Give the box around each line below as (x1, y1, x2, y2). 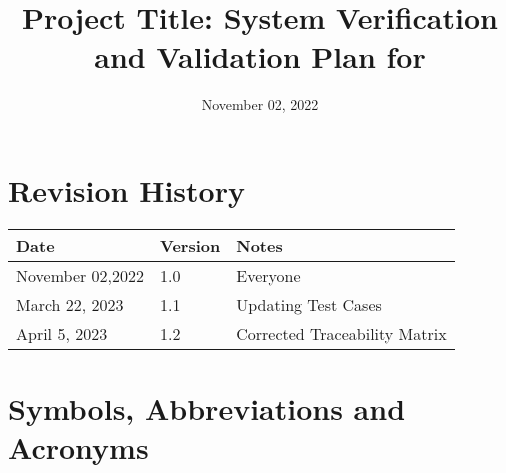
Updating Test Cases (236, 292, 382, 316)
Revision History (8, 169, 245, 210)
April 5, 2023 (16, 321, 108, 345)
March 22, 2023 (16, 292, 124, 316)
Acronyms (8, 427, 149, 468)
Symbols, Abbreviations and (8, 388, 406, 429)
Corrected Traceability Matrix (236, 321, 447, 345)
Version (160, 233, 221, 257)
